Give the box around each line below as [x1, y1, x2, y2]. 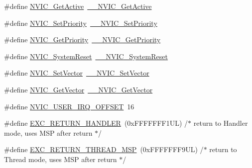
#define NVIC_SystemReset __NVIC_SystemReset [4, 51, 168, 61]
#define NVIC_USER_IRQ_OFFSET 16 [4, 101, 134, 111]
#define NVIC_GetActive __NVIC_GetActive [4, 1, 152, 11]
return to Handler [193, 118, 248, 128]
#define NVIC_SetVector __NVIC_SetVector [4, 68, 149, 78]
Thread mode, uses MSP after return [4, 154, 117, 164]
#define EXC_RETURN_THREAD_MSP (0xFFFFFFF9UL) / [4, 144, 204, 155]
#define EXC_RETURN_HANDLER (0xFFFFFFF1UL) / [4, 118, 188, 128]
